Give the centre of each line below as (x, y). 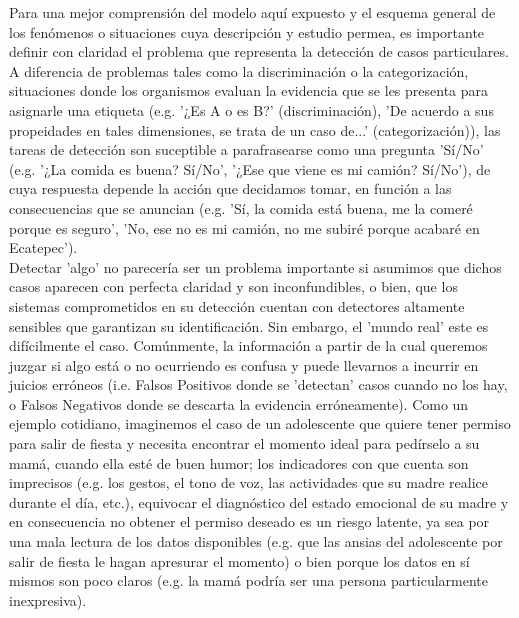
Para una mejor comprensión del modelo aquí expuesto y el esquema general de (252, 12)
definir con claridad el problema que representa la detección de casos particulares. (259, 51)
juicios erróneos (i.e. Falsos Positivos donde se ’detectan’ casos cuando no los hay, (258, 384)
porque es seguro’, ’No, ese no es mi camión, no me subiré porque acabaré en (244, 227)
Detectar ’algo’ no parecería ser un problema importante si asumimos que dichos (255, 266)
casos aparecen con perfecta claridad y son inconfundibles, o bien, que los (233, 286)
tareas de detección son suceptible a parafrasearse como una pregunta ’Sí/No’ (246, 149)
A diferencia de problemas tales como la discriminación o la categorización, (239, 70)
